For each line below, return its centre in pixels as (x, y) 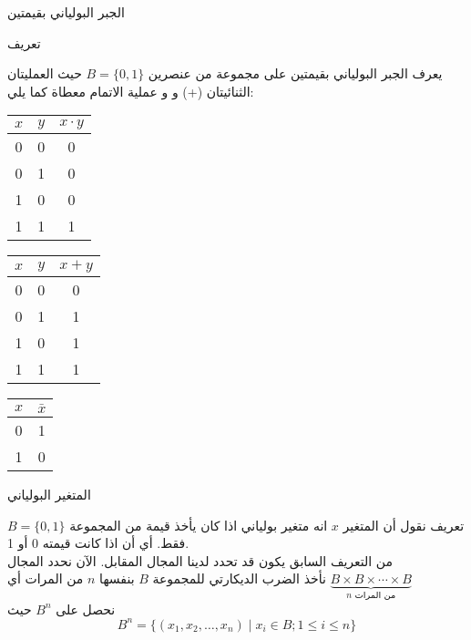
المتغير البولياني (49, 494)
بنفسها (117, 578)
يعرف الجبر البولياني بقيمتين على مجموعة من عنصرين (295, 73)
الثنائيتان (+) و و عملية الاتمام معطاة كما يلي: (131, 91)
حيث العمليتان (45, 73)
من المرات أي (46, 578)
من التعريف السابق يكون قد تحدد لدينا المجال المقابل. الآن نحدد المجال (200, 560)
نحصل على (86, 609)
